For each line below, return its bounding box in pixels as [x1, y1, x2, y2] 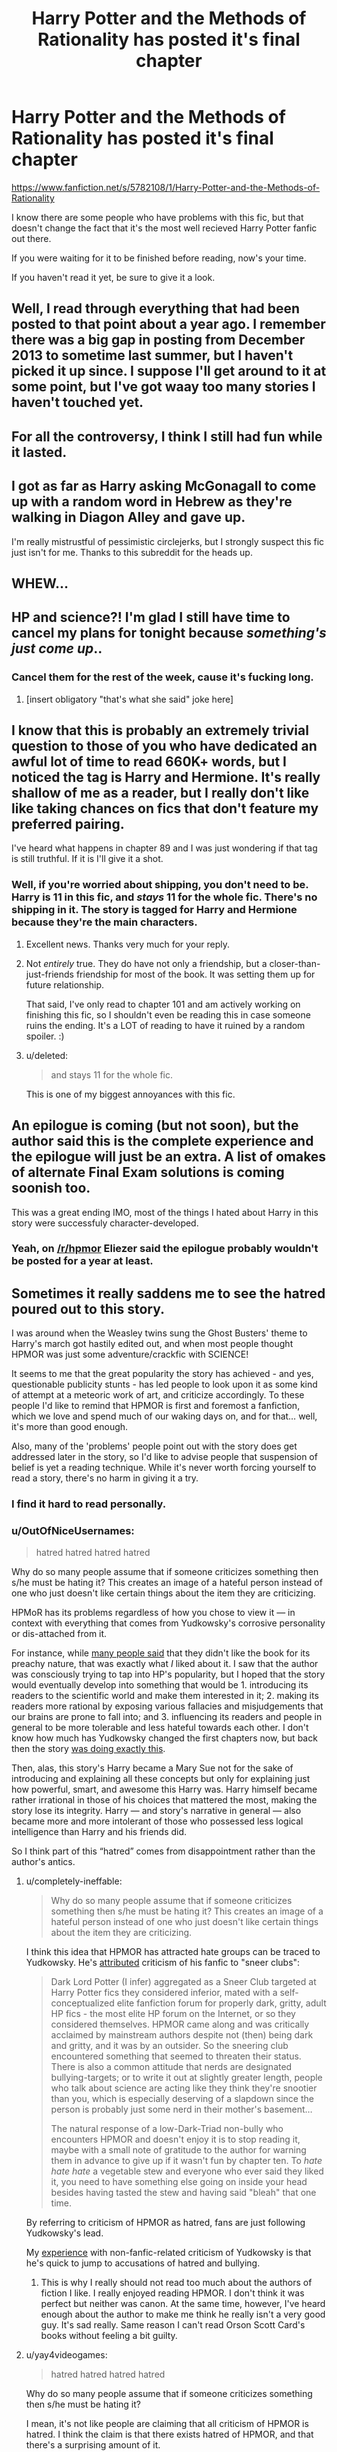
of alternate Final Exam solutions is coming [11, 1164, 285, 1181]
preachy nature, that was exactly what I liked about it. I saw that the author [11, 1658, 319, 1670]
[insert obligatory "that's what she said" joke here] [25, 693, 234, 705]
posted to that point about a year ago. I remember [11, 316, 326, 333]
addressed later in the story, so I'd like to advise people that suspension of [11, 1451, 318, 1463]
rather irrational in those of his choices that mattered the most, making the [11, 1794, 318, 1806]
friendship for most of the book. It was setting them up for [75, 968, 316, 980]
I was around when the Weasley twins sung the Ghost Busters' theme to [11, 1327, 308, 1339]
